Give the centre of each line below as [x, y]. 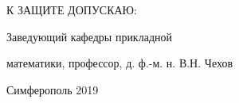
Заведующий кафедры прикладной [89, 36]
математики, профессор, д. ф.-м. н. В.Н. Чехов [119, 63]
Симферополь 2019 [53, 89]
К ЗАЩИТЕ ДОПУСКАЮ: [72, 10]
